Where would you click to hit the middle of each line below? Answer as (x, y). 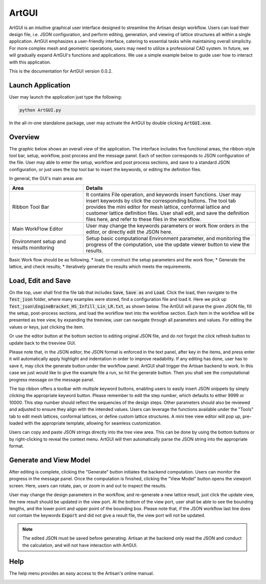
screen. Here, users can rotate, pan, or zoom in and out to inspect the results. (88, 485)
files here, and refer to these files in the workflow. (144, 219)
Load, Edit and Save (40, 280)
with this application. (30, 62)
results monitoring (33, 248)
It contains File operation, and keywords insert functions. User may (164, 194)
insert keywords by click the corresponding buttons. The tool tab (161, 201)
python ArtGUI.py (40, 110)
